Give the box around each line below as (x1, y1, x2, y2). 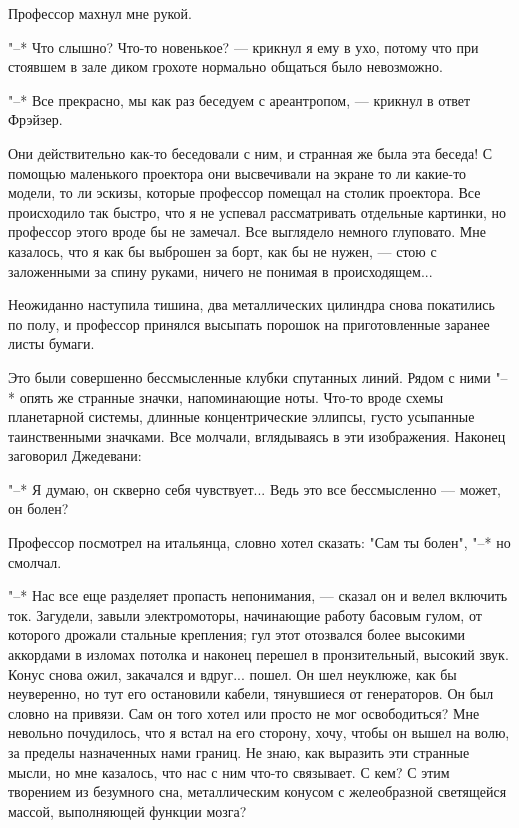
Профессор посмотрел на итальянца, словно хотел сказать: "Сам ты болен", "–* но (8, 532, 511, 553)
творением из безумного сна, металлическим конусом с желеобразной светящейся (8, 781, 507, 802)
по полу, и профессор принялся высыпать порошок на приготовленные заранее (8, 313, 490, 334)
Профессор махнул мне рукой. (8, 3, 192, 23)
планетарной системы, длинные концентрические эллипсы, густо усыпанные (8, 406, 475, 427)
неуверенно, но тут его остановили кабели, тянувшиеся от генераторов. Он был (8, 683, 494, 704)
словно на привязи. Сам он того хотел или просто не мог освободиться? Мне (8, 702, 480, 723)
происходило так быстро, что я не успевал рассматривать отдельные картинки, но (8, 201, 507, 222)
